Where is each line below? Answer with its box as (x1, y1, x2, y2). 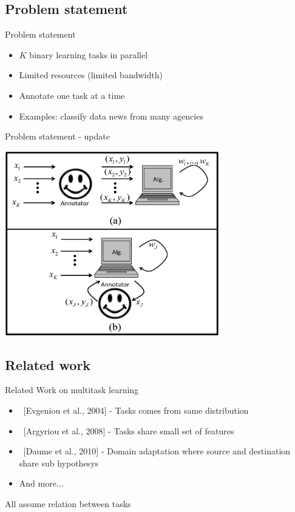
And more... (19, 477, 64, 490)
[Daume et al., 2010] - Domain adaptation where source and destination (23, 445, 291, 457)
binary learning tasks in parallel (29, 48, 148, 61)
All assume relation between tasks (5, 497, 131, 510)
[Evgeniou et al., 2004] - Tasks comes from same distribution (23, 404, 249, 417)
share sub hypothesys (19, 456, 99, 469)
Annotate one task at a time (19, 89, 125, 101)
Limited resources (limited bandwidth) (19, 69, 163, 81)
